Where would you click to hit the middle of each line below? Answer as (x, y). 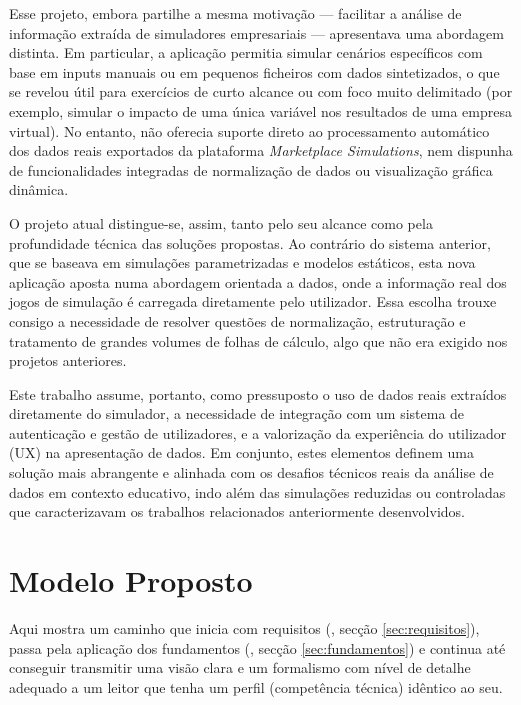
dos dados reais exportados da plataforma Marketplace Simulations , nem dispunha (261, 150)
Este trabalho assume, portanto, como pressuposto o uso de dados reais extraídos (258, 393)
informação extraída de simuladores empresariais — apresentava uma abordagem (256, 32)
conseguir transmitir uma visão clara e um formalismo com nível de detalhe (240, 667)
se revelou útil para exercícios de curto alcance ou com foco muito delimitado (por (261, 91)
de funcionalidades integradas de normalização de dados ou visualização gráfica (251, 169)
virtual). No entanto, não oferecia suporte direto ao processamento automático (249, 130)
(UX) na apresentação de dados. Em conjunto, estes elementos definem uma (241, 452)
